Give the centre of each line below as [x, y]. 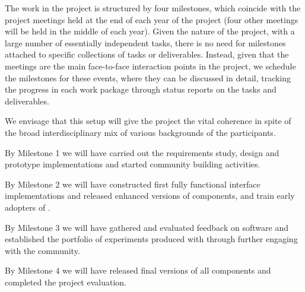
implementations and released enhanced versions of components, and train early [150, 196]
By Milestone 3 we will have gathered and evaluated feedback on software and [147, 227]
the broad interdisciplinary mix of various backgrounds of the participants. [140, 132]
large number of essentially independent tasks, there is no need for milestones [145, 42]
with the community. [42, 250]
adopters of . [28, 207]
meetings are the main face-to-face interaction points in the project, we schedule [150, 66]
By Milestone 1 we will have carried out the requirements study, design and [142, 152]
